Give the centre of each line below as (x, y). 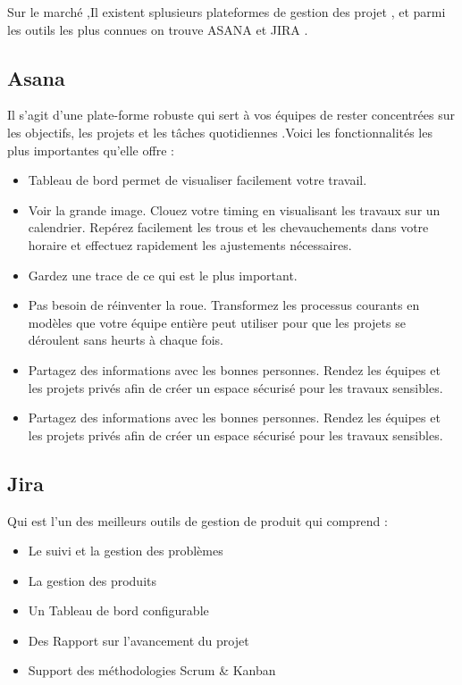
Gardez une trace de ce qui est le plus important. (163, 275)
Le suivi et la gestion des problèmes (126, 551)
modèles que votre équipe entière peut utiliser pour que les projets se (217, 322)
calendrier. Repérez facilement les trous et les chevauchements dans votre (228, 227)
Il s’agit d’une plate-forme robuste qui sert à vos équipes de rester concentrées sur (231, 115)
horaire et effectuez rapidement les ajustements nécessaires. (190, 244)
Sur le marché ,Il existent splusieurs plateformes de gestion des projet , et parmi (227, 12)
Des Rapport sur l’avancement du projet (139, 640)
